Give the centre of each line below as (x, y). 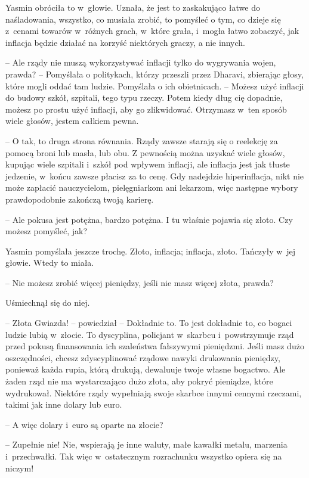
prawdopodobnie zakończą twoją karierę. (80, 199)
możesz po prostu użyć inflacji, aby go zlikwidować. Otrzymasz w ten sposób (146, 109)
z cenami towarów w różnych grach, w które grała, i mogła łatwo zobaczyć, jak (152, 31)
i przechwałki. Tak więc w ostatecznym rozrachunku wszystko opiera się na (144, 456)
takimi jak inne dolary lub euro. (64, 404)
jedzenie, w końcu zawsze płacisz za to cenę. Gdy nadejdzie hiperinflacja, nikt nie (155, 176)
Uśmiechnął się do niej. (48, 302)
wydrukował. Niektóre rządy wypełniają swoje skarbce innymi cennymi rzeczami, (154, 392)
